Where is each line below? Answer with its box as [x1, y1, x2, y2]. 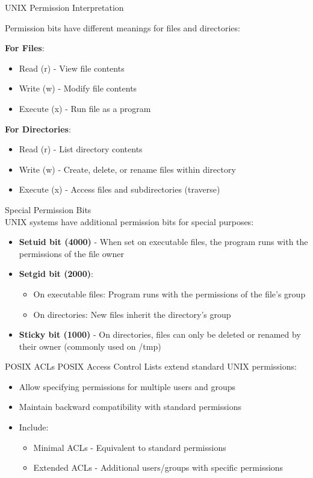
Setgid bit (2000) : [19, 267, 93, 280]
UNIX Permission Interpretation [5, 1, 124, 13]
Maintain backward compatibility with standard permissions [19, 400, 241, 413]
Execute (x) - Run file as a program [19, 102, 151, 114]
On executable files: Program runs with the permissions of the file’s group [33, 287, 306, 300]
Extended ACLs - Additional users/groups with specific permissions [33, 461, 284, 474]
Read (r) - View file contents [19, 61, 125, 74]
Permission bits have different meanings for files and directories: [5, 21, 240, 34]
